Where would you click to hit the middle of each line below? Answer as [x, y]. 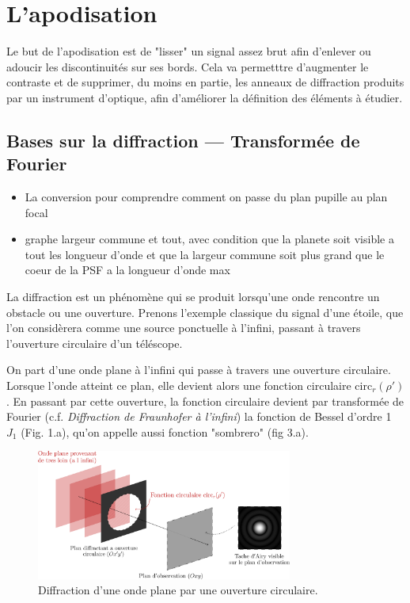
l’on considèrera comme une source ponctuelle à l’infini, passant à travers [184, 328]
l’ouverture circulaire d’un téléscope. [95, 343]
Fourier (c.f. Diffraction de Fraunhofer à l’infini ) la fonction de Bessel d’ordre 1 [199, 416]
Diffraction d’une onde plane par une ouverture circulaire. [178, 590]
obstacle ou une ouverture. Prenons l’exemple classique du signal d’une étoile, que [205, 312]
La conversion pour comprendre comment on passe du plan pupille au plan [206, 197]
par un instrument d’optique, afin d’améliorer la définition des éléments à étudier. [205, 97]
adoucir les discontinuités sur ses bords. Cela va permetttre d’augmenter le [188, 66]
